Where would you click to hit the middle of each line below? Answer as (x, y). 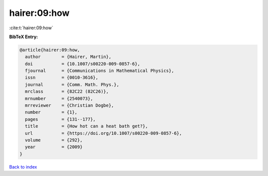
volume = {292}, (54, 140)
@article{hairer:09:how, (50, 50)
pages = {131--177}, (61, 119)
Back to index (23, 167)
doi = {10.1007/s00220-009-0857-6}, (83, 64)
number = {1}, (51, 112)
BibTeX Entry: (24, 37)
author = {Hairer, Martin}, (68, 57)
